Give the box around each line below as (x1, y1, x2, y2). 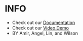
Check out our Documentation (12, 19, 75, 25)
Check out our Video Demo (12, 24, 69, 30)
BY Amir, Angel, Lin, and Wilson (12, 30, 78, 36)
